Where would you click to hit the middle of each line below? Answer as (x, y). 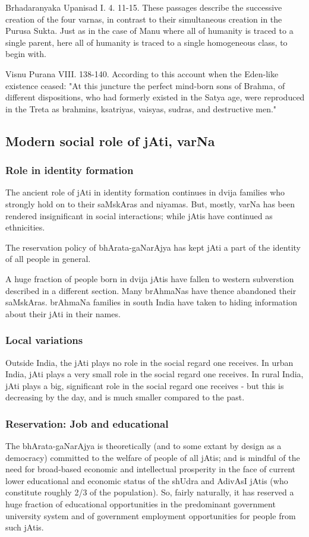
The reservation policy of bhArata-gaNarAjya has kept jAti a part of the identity (153, 247)
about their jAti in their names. (63, 313)
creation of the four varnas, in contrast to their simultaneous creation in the (144, 19)
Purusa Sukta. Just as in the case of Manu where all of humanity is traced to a (149, 31)
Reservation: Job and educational (87, 423)
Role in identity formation (70, 170)
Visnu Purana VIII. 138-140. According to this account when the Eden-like (142, 73)
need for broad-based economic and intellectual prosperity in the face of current (151, 469)
